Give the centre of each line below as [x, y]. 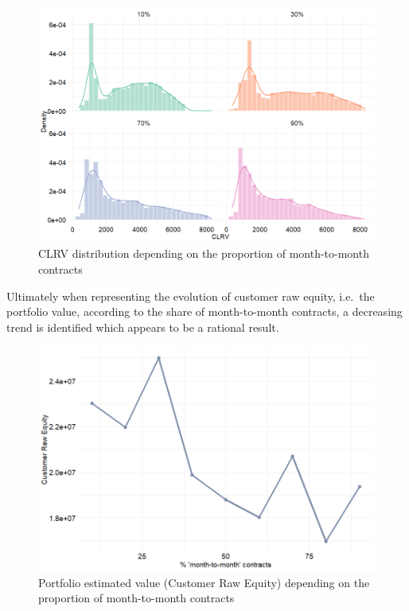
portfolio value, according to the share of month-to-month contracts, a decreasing [204, 311]
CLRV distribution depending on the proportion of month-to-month [204, 253]
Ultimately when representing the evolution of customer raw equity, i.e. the [191, 296]
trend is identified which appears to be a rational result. [143, 327]
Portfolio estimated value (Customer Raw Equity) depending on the [204, 582]
